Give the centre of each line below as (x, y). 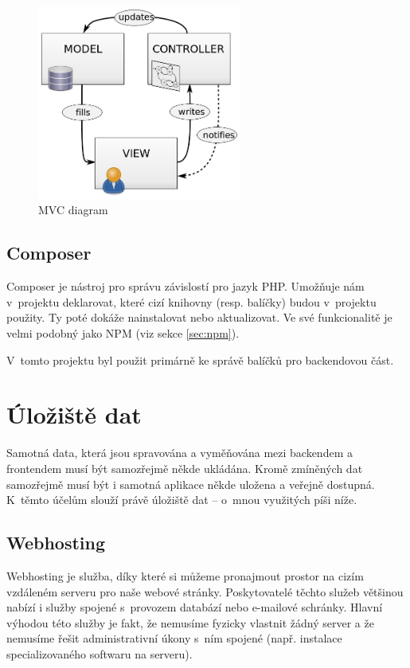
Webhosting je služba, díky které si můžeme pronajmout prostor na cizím (185, 575)
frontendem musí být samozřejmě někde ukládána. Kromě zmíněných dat (185, 468)
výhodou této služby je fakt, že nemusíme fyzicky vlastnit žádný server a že (190, 622)
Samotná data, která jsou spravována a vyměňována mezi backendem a (180, 453)
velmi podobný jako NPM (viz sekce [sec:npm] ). (123, 333)
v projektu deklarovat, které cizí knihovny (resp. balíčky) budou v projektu (191, 301)
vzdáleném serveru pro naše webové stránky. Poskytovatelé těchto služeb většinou (205, 591)
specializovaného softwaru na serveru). (100, 653)
